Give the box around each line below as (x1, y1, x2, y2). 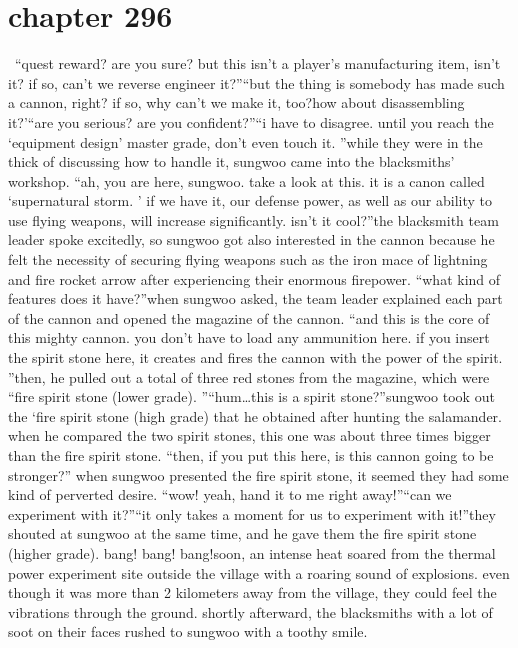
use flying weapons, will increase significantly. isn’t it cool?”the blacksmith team (8, 209, 499, 230)
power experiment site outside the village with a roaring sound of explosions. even (8, 562, 510, 583)
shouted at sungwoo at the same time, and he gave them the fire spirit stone (8, 523, 477, 544)
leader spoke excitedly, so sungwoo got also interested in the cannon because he (8, 229, 495, 250)
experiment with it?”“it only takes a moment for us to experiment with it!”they (8, 503, 496, 524)
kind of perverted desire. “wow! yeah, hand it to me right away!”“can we (8, 484, 452, 505)
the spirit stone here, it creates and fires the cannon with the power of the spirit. (8, 347, 503, 368)
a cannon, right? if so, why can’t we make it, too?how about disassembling (8, 92, 465, 113)
